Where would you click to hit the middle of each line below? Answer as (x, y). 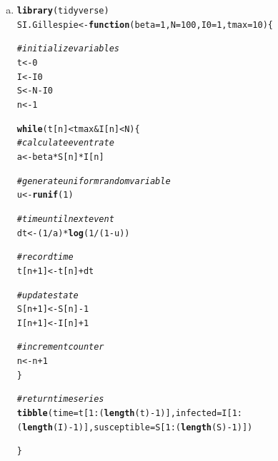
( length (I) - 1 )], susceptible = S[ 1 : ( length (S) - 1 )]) (135, 427)
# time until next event (65, 219)
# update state (48, 295)
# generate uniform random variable (94, 181)
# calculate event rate (65, 143)
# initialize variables (68, 49)
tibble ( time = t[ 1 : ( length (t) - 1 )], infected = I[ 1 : (129, 414)
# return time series (60, 399)
